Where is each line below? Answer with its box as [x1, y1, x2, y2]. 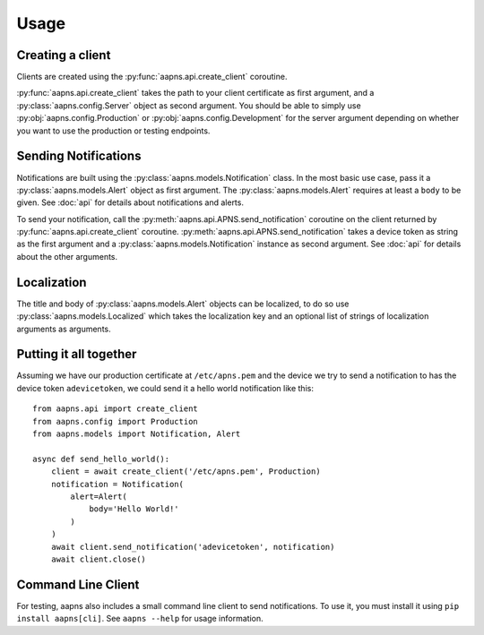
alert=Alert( [70, 491, 127, 502]
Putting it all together [16, 347, 137, 362]
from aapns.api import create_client [32, 404, 199, 414]
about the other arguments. [16, 251, 118, 262]
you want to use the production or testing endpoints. [16, 125, 211, 136]
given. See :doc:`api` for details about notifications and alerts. [16, 197, 244, 208]
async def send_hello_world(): [32, 453, 170, 464]
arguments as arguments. [16, 323, 111, 334]
